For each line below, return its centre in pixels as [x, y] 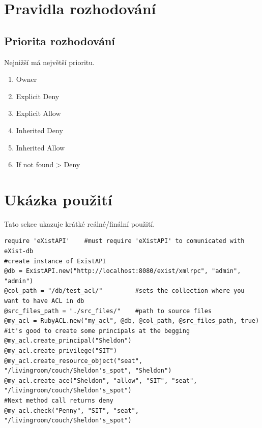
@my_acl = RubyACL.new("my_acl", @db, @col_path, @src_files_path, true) [132, 321]
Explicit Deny [38, 96]
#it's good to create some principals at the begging [97, 331]
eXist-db [19, 251]
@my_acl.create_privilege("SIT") [61, 350]
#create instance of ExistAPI [55, 261]
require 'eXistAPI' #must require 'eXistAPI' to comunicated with [124, 241]
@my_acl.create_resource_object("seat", [74, 361]
